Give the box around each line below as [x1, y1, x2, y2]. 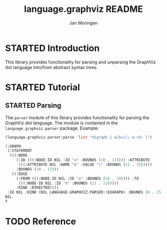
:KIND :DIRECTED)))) [16, 185, 59, 190]
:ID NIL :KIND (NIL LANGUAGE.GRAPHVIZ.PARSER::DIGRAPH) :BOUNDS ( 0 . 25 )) [7, 190, 166, 195]
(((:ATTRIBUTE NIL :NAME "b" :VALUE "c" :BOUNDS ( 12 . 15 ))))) [18, 162, 153, 167]
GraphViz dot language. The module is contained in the [5, 120, 118, 126]
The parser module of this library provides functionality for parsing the [5, 114, 150, 120]
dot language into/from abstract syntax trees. [5, 64, 98, 70]
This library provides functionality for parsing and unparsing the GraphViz [5, 59, 156, 65]
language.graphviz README [24, 3, 143, 15]
